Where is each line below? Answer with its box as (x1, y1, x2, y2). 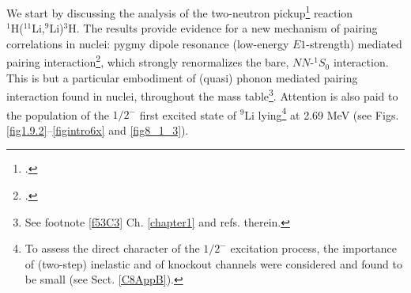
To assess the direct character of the (25, 240, 200, 257)
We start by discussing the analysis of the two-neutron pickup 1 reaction (6, 2, 353, 21)
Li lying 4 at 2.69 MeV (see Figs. (244, 104, 399, 123)
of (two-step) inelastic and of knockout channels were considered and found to (25, 255, 402, 272)
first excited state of (139, 106, 236, 123)
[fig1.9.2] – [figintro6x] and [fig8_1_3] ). (6, 121, 189, 138)
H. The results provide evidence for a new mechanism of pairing (68, 20, 378, 36)
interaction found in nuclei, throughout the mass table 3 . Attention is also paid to (6, 86, 398, 104)
